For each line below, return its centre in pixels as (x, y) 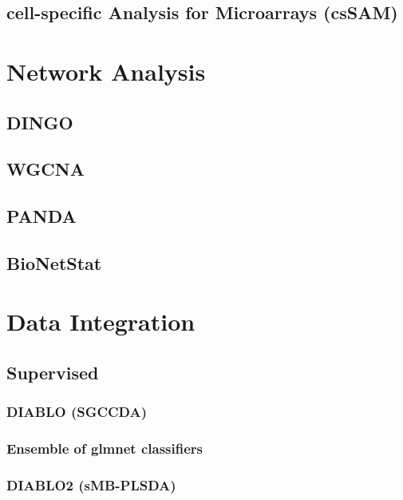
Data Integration (101, 321)
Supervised (53, 373)
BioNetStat (54, 262)
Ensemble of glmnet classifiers (105, 448)
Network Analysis (106, 71)
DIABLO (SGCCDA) (77, 412)
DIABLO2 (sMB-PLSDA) (91, 485)
